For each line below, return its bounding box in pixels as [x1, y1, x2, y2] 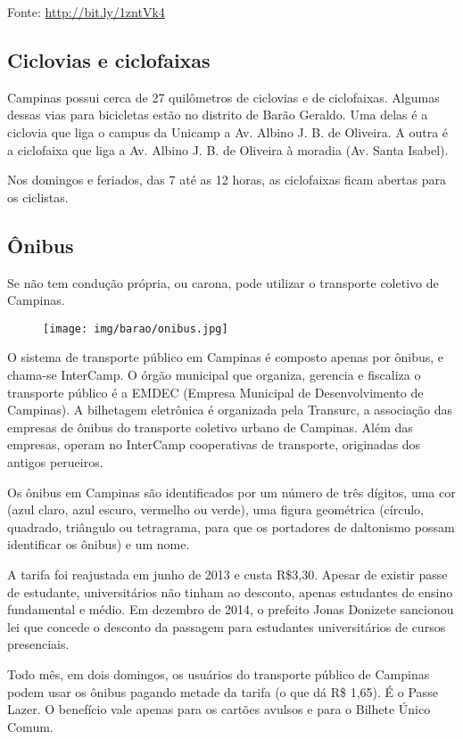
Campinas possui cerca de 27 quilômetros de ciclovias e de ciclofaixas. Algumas [7, 87, 440, 106]
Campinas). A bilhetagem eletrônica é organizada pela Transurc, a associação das [7, 400, 453, 419]
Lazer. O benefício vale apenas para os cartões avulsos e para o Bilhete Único [7, 700, 431, 718]
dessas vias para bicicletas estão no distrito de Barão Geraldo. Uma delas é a [7, 105, 428, 124]
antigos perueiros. [7, 452, 103, 471]
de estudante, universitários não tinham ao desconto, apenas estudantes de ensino [7, 582, 453, 601]
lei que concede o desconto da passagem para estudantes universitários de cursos [7, 617, 446, 636]
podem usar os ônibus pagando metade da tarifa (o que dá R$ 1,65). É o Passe [7, 682, 438, 701]
